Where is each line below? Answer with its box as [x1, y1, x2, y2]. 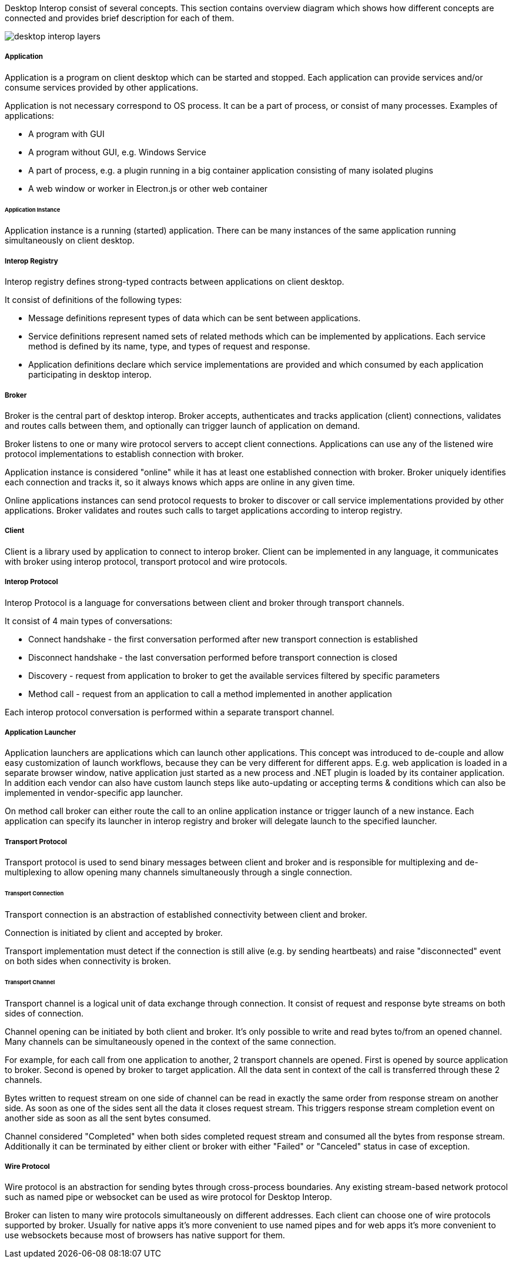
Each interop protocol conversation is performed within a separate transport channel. [5, 707, 334, 717]
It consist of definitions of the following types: [5, 295, 182, 305]
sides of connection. [5, 1008, 84, 1018]
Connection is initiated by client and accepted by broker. [5, 927, 223, 938]
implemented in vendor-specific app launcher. [5, 788, 183, 798]
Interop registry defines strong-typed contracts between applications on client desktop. [5, 276, 344, 287]
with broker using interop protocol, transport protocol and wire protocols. [5, 556, 287, 566]
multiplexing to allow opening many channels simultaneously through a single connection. [5, 867, 353, 878]
